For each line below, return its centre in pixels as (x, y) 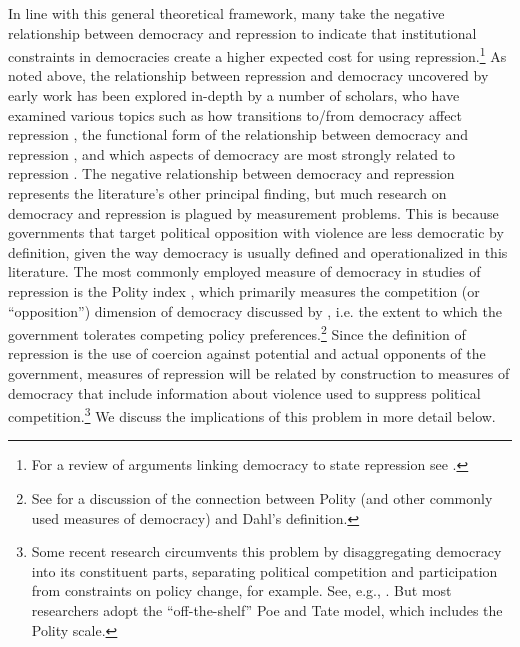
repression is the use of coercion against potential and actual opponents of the (247, 353)
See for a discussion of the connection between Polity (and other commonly (262, 498)
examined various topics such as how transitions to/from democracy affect (235, 114)
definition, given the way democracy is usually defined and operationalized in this (258, 251)
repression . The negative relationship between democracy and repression (231, 173)
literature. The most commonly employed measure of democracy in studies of (244, 271)
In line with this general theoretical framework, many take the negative (226, 13)
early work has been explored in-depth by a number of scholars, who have (234, 95)
